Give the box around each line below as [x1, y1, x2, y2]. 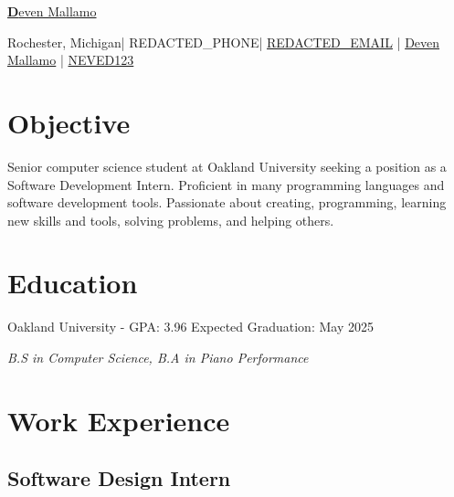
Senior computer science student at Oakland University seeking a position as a [7, 156, 447, 175]
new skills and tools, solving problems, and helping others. [7, 210, 334, 229]
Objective [7, 103, 131, 141]
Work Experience [7, 401, 230, 439]
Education [7, 264, 138, 301]
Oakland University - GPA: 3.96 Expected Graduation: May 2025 [7, 317, 374, 336]
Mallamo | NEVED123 [7, 50, 134, 69]
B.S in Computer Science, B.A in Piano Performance [7, 348, 309, 366]
